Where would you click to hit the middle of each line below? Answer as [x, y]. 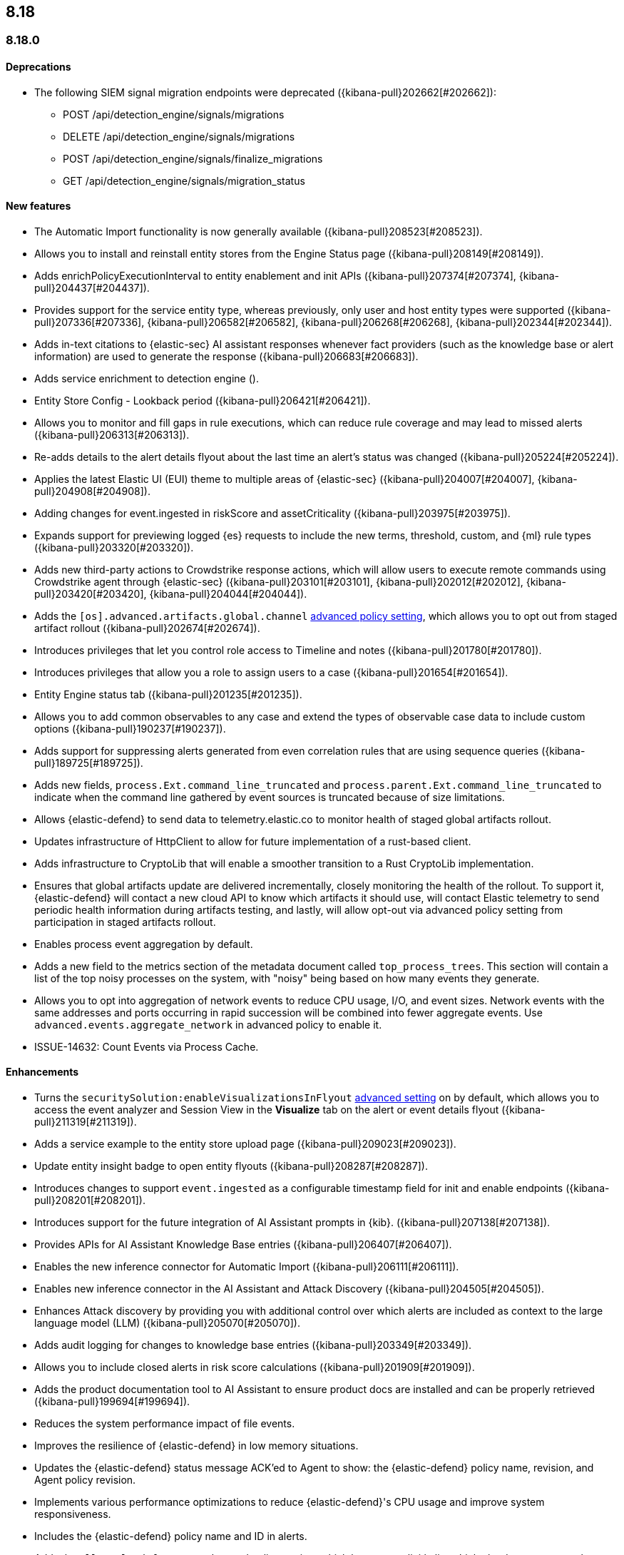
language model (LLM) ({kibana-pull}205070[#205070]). [167, 1323]
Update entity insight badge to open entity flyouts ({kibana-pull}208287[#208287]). [231, 1166]
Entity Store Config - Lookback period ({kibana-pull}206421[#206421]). [203, 400]
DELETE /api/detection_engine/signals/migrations [179, 136]
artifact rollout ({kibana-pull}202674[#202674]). [147, 628]
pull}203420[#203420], [91, 593]
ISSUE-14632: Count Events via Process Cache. [147, 1046]
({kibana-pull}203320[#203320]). [114, 547]
